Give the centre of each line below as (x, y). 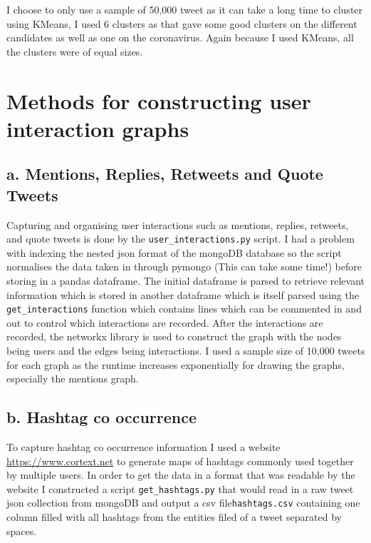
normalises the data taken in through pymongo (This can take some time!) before (184, 267)
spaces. (22, 531)
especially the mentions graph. (73, 379)
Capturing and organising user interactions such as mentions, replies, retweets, (178, 224)
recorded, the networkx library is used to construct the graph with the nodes (174, 336)
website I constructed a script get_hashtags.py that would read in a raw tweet (180, 488)
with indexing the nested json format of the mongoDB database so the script (174, 252)
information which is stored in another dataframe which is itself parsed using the (183, 294)
